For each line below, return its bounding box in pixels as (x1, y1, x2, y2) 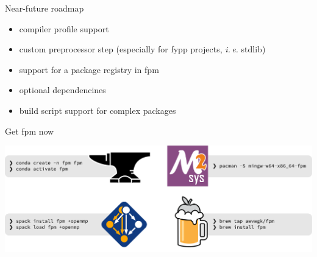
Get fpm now (5, 124, 54, 137)
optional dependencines (19, 83, 106, 96)
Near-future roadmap (5, 2, 84, 14)
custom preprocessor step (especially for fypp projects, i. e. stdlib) (19, 43, 266, 55)
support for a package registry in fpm (19, 63, 159, 76)
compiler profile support (19, 22, 109, 35)
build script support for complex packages (19, 104, 176, 116)
